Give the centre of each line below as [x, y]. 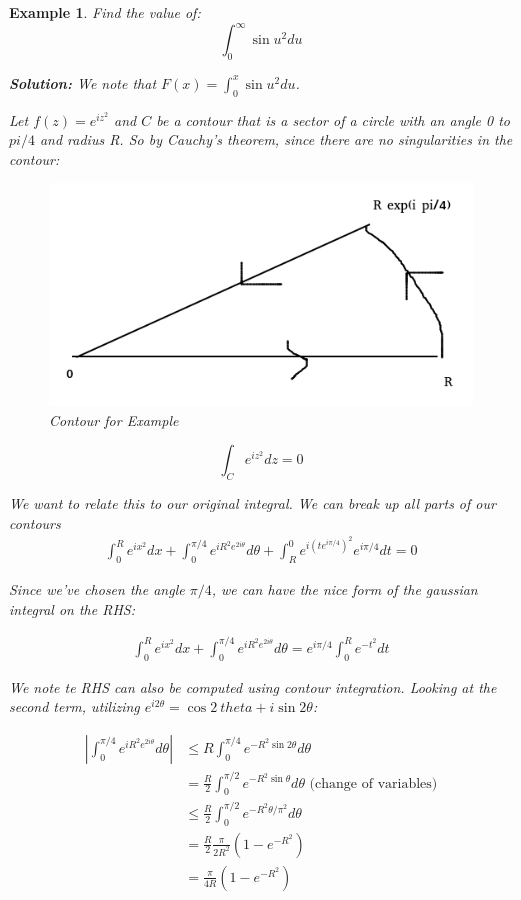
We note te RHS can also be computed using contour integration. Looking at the [253, 686]
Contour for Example [114, 419]
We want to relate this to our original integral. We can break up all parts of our [252, 503]
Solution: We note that [83, 82]
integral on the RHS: [72, 608]
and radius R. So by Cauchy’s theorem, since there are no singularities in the [276, 139]
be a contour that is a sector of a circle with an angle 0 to [333, 119]
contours [35, 522]
